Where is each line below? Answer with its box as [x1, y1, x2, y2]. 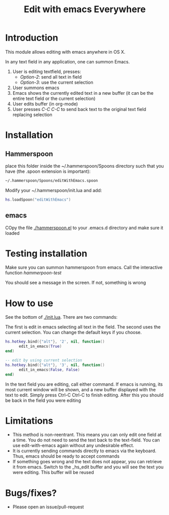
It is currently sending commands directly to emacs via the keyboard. [12, 448, 156, 454]
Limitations [5, 415, 53, 426]
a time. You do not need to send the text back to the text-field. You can [12, 437, 160, 443]
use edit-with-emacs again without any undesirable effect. [12, 443, 135, 449]
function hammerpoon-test [5, 270, 62, 276]
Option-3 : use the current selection [20, 79, 93, 85]
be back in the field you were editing [5, 397, 81, 403]
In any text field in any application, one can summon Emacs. [5, 58, 130, 64]
